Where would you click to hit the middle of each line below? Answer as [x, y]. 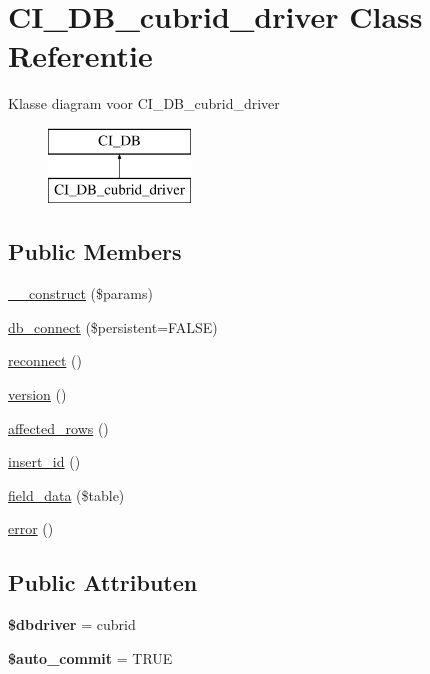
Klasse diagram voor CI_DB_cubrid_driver [144, 103]
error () [31, 528]
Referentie [80, 55]
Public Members [95, 251]
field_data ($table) [66, 494]
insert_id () [44, 461]
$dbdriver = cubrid [72, 624]
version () [37, 394]
